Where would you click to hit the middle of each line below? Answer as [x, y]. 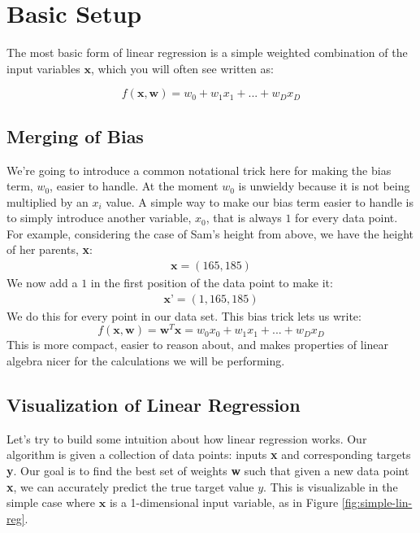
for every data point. [346, 218]
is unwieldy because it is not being [324, 186]
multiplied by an [48, 201]
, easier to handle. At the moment [134, 186]
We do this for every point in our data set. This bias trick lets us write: [184, 315]
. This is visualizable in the [331, 486]
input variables [43, 68]
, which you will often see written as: [182, 68]
